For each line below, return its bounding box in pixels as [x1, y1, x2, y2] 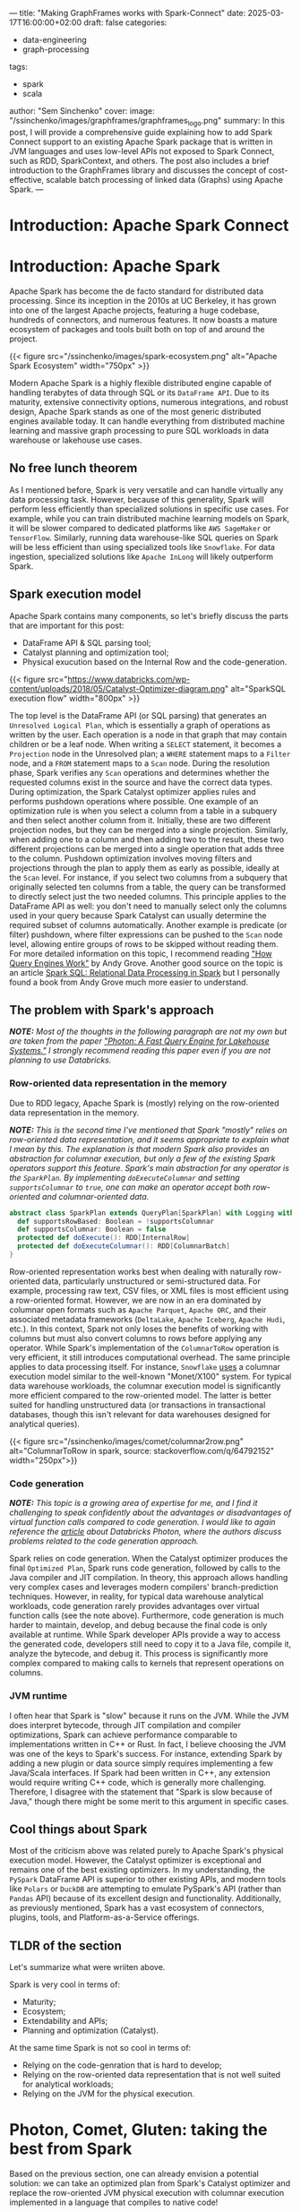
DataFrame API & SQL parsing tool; [21, 637, 151, 648]
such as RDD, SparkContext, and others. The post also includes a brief [9, 155, 270, 166]
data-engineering [21, 35, 87, 45]
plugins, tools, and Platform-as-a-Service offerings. [9, 1912, 200, 1923]
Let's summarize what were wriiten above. [9, 1962, 166, 1973]
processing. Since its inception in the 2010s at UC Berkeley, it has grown [9, 295, 277, 306]
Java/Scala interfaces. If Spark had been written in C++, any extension [9, 1767, 271, 1777]
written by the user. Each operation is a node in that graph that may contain [9, 729, 288, 740]
